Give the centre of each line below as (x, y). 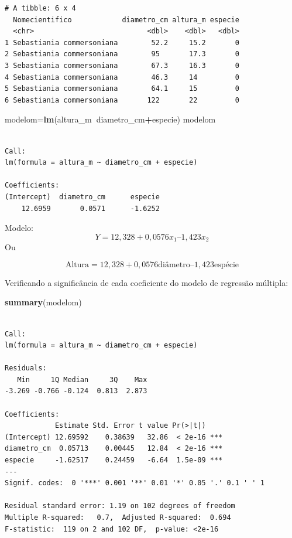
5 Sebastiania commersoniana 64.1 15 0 (122, 89)
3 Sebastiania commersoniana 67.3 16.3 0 (122, 65)
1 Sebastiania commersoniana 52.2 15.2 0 (122, 42)
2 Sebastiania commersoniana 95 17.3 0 (122, 54)
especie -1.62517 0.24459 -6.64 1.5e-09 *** (114, 460)
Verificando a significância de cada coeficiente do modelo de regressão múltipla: (147, 282)
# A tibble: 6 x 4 (40, 8)
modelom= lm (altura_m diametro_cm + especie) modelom (110, 119)
